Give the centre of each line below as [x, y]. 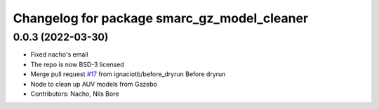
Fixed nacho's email [59, 54]
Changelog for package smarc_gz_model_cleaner [161, 18]
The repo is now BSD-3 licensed [77, 64]
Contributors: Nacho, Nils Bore [75, 94]
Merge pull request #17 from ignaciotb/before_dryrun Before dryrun [128, 74]
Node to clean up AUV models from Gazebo [94, 84]
